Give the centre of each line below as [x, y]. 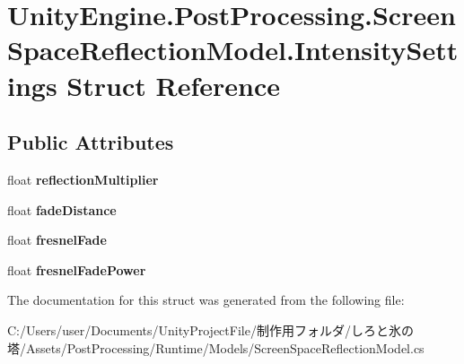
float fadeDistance [62, 209]
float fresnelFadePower [77, 269]
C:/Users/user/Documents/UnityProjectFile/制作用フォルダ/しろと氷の [210, 329]
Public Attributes [91, 142]
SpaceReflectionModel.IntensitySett [233, 50]
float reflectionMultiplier [83, 179]
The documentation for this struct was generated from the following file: [206, 300]
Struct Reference [173, 85]
